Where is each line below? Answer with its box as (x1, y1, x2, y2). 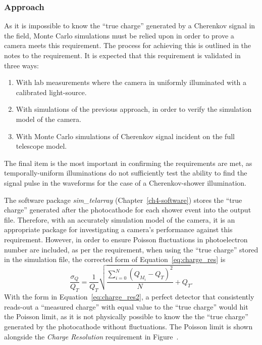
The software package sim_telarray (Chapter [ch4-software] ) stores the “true (4, 194, 242, 205)
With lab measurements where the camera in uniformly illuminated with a (16, 77, 246, 88)
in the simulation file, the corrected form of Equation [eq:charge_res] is (4, 254, 226, 265)
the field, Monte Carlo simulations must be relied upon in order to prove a (4, 30, 234, 40)
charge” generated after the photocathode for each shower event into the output (4, 204, 251, 215)
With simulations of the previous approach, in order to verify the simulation (16, 104, 252, 114)
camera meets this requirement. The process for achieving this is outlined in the (4, 40, 251, 51)
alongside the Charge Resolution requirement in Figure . (4, 331, 179, 341)
